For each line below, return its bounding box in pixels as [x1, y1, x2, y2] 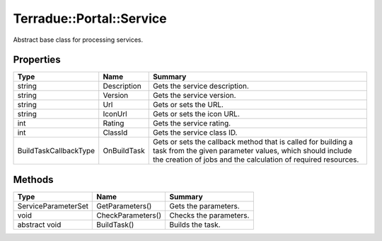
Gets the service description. [152, 82, 249, 91]
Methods [13, 174, 54, 186]
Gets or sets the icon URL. [152, 109, 241, 119]
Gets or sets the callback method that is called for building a [152, 137, 353, 147]
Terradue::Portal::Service [13, 11, 167, 26]
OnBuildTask [103, 146, 145, 156]
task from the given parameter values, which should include [152, 146, 352, 156]
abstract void [17, 220, 62, 230]
